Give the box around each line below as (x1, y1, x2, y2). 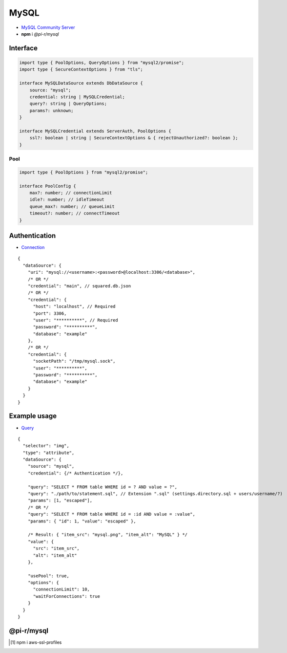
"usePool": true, (27, 573, 69, 579)
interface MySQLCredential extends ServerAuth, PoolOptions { (19, 128, 171, 134)
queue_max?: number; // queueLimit (29, 203, 115, 209)
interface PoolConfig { (19, 183, 77, 189)
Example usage (9, 412, 57, 420)
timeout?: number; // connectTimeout (29, 211, 120, 216)
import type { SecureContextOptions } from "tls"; (19, 66, 143, 72)
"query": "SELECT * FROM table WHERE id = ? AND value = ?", (27, 484, 178, 490)
